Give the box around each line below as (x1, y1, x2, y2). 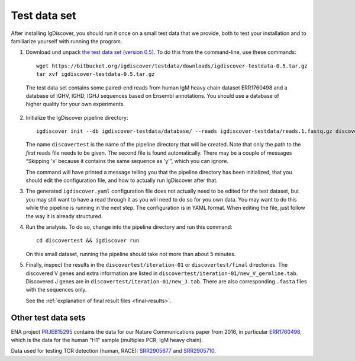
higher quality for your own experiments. (25, 101, 125, 108)
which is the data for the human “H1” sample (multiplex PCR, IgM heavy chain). (11, 337, 204, 343)
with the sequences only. (25, 286, 87, 293)
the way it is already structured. (25, 212, 103, 219)
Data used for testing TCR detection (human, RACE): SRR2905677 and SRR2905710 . (11, 347, 216, 354)
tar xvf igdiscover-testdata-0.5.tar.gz (36, 71, 155, 78)
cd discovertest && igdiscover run (36, 237, 140, 244)
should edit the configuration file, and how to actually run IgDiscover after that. (25, 177, 218, 184)
